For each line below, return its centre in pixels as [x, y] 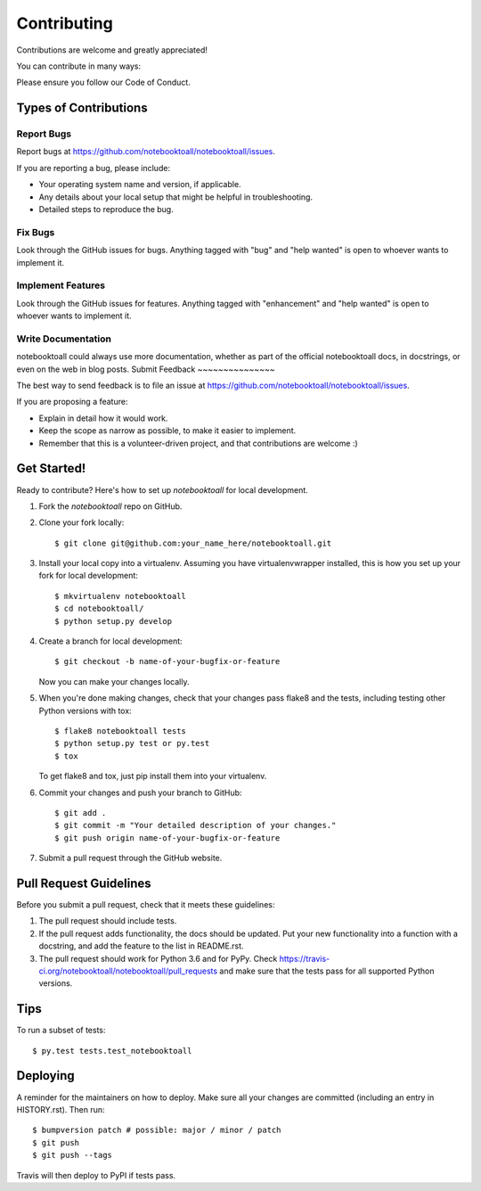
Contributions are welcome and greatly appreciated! [112, 50]
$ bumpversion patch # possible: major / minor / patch [157, 1130]
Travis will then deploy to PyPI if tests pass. [96, 1175]
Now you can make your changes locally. [114, 681]
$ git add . [81, 813]
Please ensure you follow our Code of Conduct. [103, 82]
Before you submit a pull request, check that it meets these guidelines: [146, 904]
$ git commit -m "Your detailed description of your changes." [196, 825]
